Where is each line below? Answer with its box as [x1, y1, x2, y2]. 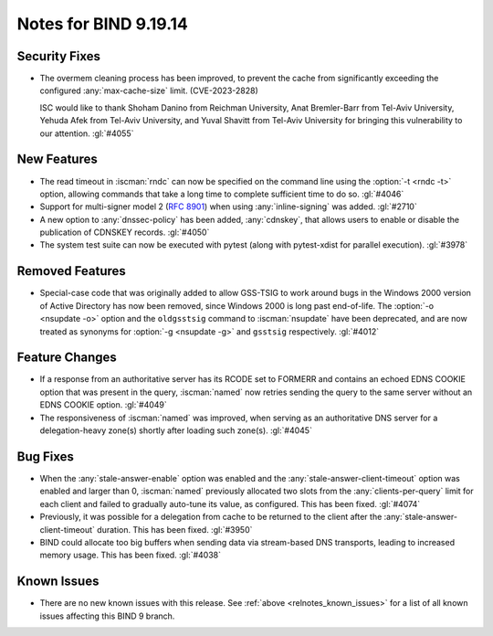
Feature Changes [16, 350, 118, 366]
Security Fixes [16, 48, 100, 64]
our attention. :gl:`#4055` [39, 128, 134, 139]
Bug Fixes [16, 449, 75, 464]
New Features [16, 152, 98, 167]
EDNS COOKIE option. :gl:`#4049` [39, 399, 168, 410]
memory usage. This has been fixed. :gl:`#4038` [39, 549, 221, 561]
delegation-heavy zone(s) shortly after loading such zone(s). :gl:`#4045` [39, 425, 312, 436]
